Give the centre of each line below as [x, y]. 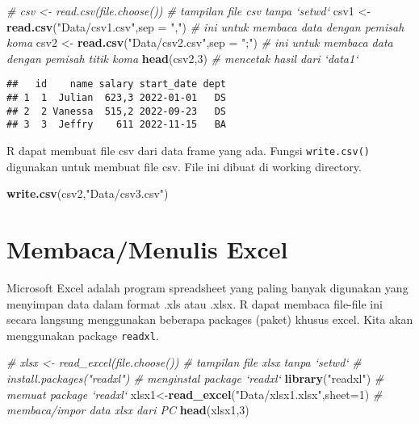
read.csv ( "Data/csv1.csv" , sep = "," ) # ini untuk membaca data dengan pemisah [205, 26]
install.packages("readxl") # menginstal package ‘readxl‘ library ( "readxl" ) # [195, 378]
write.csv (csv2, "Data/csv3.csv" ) [88, 193]
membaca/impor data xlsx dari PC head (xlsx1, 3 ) [128, 410]
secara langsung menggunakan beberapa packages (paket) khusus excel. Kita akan [210, 319]
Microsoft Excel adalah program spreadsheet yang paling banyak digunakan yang [207, 287]
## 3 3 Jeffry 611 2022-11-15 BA [117, 125]
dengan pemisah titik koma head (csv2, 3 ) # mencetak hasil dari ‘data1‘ [182, 58]
